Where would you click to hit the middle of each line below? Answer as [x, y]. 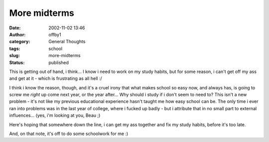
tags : [15, 48]
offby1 [55, 34]
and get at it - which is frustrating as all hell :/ [56, 78]
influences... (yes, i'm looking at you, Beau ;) [55, 115]
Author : [17, 34]
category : [20, 42]
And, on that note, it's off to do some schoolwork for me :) [69, 134]
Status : [17, 63]
